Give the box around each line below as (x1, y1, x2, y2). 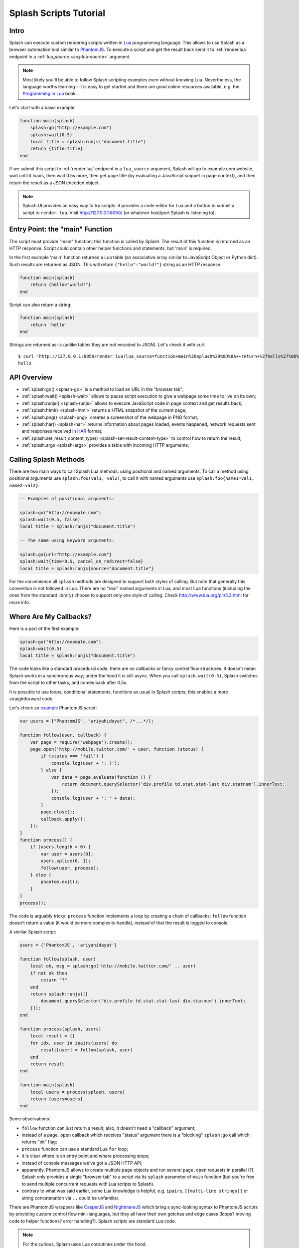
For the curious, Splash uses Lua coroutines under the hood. (22, 1241, 147, 1247)
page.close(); (40, 809, 75, 815)
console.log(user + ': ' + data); (51, 795, 136, 801)
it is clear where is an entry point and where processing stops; (21, 1153, 149, 1159)
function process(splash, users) (19, 1026, 102, 1032)
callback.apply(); (40, 816, 86, 822)
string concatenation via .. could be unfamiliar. (21, 1195, 120, 1201)
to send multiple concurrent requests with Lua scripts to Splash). (21, 1181, 154, 1187)
